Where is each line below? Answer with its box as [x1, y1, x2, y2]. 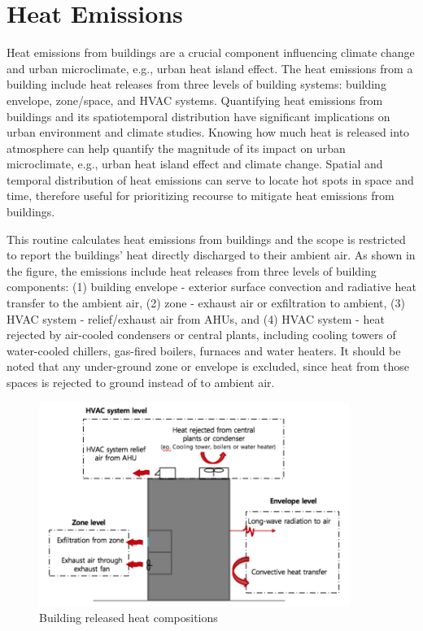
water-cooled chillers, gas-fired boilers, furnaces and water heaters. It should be [7, 342, 401, 359]
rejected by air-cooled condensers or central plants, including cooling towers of [7, 326, 396, 343]
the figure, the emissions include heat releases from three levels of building [7, 262, 377, 279]
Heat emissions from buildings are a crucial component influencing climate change [7, 44, 415, 61]
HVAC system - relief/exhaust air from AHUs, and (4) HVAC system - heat [7, 310, 385, 327]
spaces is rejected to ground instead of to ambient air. [7, 374, 275, 390]
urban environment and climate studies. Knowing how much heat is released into [7, 124, 410, 141]
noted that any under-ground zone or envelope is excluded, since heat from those [7, 358, 410, 375]
